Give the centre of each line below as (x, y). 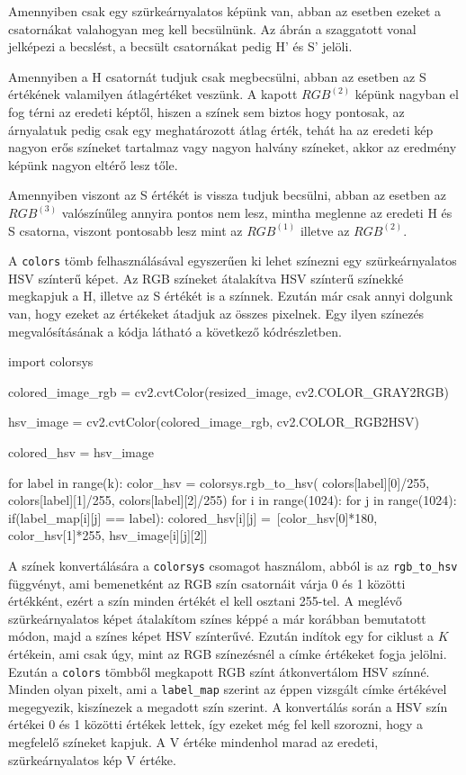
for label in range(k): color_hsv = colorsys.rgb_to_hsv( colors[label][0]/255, (219, 482)
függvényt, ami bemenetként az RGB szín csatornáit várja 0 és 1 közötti (207, 583)
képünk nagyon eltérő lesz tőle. (93, 164)
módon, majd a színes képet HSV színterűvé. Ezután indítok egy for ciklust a (221, 636)
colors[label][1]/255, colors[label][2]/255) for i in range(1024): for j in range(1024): (233, 500)
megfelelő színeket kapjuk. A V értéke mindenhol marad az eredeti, (193, 742)
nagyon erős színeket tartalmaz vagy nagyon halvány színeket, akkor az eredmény (233, 147)
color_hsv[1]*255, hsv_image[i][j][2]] (108, 535)
